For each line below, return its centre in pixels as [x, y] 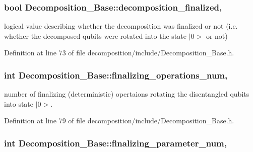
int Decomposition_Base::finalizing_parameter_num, [115, 143]
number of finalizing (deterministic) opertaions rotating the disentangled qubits [127, 94]
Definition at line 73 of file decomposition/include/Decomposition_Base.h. [119, 53]
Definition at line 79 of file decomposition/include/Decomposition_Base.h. [119, 121]
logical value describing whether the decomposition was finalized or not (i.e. [121, 26]
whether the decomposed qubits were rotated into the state [95, 35]
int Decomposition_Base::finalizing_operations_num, [116, 75]
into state [19, 103]
